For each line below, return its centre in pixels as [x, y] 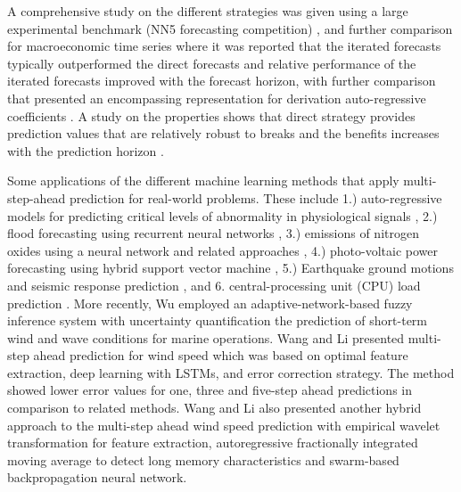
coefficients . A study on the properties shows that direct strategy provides [211, 115]
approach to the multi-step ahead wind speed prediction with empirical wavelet [224, 425]
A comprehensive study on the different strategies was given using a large [208, 11]
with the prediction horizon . [86, 150]
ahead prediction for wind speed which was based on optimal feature [221, 355]
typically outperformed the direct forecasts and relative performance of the [212, 63]
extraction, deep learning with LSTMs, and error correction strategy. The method [231, 372]
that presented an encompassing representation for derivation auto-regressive [217, 98]
